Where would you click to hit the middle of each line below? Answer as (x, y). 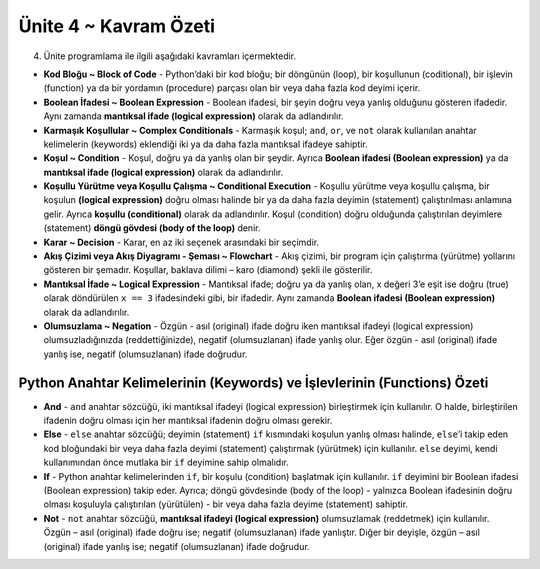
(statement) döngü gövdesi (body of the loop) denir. (152, 228)
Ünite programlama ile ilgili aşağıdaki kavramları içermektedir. (170, 56)
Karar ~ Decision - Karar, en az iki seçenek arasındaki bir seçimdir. (181, 242)
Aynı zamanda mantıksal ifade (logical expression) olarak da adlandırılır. (193, 116)
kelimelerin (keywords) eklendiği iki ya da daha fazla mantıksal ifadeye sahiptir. (206, 144)
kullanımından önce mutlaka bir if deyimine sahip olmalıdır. (166, 462)
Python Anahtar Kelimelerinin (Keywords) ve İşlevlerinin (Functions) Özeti (253, 382)
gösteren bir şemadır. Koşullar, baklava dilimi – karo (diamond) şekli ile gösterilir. (208, 270)
